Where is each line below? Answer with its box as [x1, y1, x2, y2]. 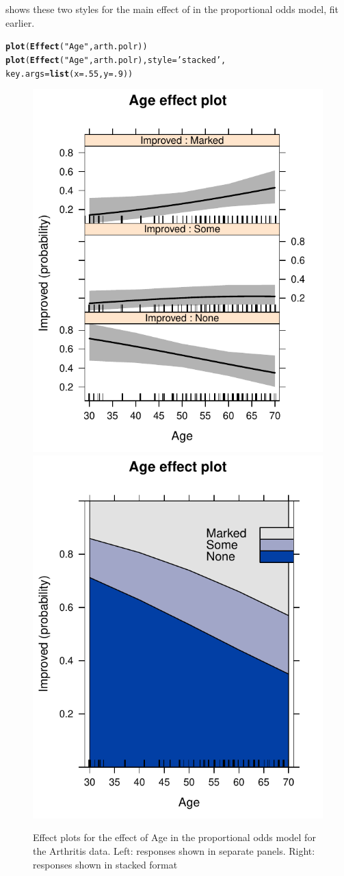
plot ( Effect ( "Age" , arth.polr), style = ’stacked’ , [5, 55, 226, 65]
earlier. [5, 15, 35, 29]
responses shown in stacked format [33, 857, 178, 871]
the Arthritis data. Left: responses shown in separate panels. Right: [33, 843, 315, 858]
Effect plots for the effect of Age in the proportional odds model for [33, 830, 316, 844]
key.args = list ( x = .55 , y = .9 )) [5, 68, 133, 79]
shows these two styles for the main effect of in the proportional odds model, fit [5, 2, 339, 16]
